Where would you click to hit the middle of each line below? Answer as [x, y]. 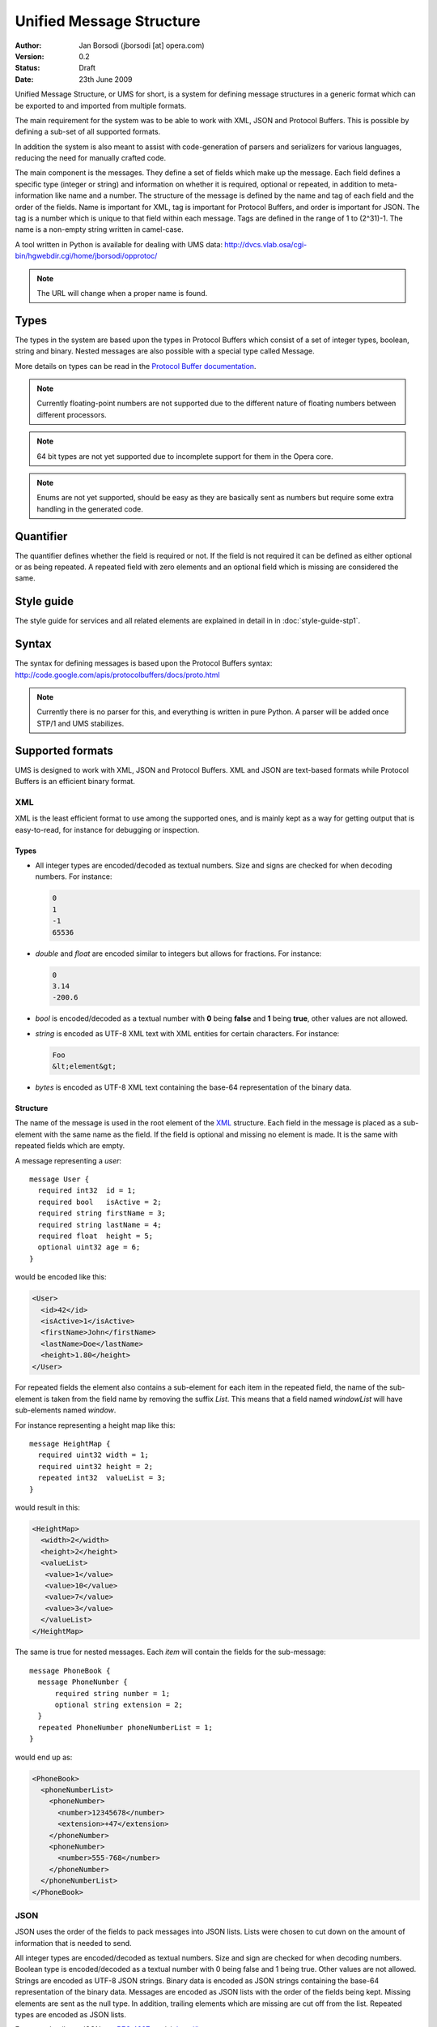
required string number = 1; [112, 1693]
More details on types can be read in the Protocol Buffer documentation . [136, 366]
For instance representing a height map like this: [95, 1425]
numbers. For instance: [74, 876]
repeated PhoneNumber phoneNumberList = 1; [125, 1727]
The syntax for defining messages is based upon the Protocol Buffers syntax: [144, 663]
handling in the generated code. [90, 509]
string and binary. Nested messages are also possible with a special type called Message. [165, 351]
